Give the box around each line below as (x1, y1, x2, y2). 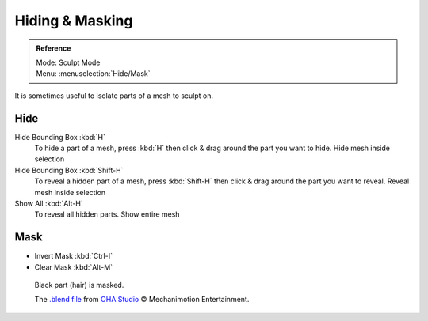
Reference (36, 43, 71, 53)
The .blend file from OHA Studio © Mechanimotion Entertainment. (34, 295, 250, 304)
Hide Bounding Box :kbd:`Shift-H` (14, 165, 124, 175)
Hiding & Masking (14, 12, 133, 29)
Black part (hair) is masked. (34, 281, 124, 290)
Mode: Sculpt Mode (36, 58, 101, 67)
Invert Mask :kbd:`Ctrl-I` (34, 251, 113, 261)
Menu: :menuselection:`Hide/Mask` (36, 69, 151, 78)
